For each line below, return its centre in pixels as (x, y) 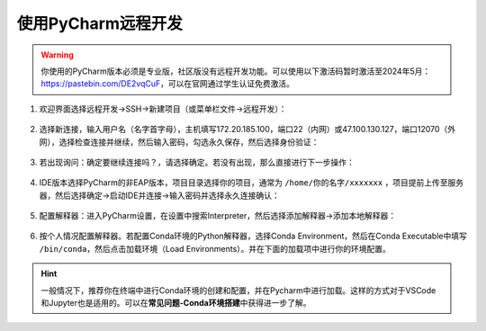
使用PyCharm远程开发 (100, 23)
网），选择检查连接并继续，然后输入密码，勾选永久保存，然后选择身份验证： (179, 142)
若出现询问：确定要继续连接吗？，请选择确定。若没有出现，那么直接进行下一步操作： (197, 162)
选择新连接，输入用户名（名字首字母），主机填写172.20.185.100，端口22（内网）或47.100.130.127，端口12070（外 (247, 130)
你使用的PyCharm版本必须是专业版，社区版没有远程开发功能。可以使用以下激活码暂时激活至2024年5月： (236, 71)
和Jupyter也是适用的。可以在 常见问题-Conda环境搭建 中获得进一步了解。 (176, 303)
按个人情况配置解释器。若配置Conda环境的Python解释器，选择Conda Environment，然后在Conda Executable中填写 (253, 236)
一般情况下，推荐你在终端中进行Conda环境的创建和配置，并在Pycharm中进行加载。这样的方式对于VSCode (238, 290)
